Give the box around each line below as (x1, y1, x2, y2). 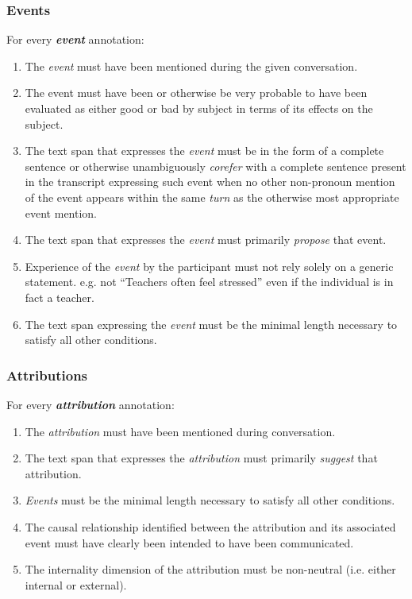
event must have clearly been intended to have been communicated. (25, 534, 354, 551)
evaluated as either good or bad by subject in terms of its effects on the (25, 100, 373, 116)
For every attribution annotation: (6, 396, 175, 412)
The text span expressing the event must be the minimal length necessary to (25, 315, 398, 332)
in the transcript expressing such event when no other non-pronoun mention (25, 173, 395, 190)
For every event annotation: (6, 31, 144, 48)
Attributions (6, 365, 88, 385)
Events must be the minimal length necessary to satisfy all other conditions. (25, 492, 395, 508)
